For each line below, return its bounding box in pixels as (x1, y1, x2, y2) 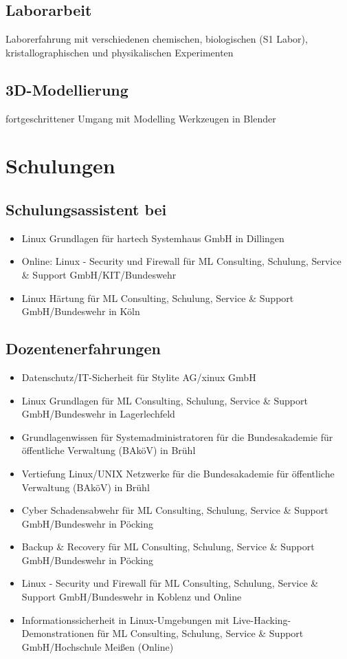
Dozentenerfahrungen (5, 338, 161, 359)
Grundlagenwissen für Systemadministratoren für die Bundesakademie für (21, 429, 333, 444)
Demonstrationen (21, 626, 94, 640)
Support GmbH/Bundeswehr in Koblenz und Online (21, 590, 242, 604)
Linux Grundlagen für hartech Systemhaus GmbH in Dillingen (21, 230, 284, 245)
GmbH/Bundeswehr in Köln (21, 304, 140, 318)
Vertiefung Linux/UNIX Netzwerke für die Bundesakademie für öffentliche (21, 466, 335, 480)
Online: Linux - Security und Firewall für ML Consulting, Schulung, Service (21, 254, 342, 268)
